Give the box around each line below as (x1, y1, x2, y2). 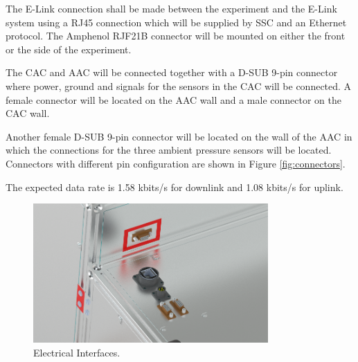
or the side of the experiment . (6, 42, 132, 56)
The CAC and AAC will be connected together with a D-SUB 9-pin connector (6, 65, 338, 80)
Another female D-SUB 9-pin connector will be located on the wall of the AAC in (6, 129, 352, 143)
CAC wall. (6, 106, 50, 120)
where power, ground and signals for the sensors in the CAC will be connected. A (6, 78, 352, 93)
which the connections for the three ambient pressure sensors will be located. (6, 143, 332, 157)
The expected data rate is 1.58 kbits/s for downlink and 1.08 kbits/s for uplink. (6, 179, 343, 194)
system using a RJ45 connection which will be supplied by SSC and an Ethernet (6, 15, 347, 29)
